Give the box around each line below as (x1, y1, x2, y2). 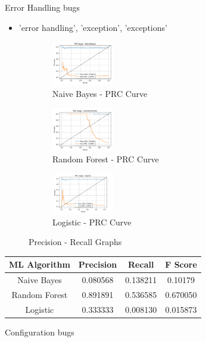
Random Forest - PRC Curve (52, 153, 159, 165)
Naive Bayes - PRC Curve (52, 87, 148, 100)
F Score (165, 258, 197, 271)
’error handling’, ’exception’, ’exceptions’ (18, 21, 167, 33)
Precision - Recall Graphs (29, 236, 122, 248)
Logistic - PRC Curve (52, 215, 132, 228)
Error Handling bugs (5, 1, 80, 13)
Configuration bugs (5, 325, 74, 338)
